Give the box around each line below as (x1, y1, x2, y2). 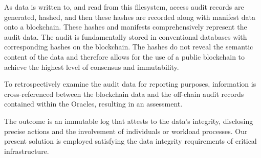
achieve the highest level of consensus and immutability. (4, 61, 179, 72)
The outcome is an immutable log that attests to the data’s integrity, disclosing (4, 115, 253, 126)
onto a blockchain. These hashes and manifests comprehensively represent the (4, 21, 247, 32)
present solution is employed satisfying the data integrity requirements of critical (4, 136, 257, 146)
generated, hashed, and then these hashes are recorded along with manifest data (4, 11, 255, 22)
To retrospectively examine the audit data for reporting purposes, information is (4, 78, 256, 89)
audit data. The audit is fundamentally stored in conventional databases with (4, 31, 247, 42)
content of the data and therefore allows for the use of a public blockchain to (4, 51, 245, 62)
